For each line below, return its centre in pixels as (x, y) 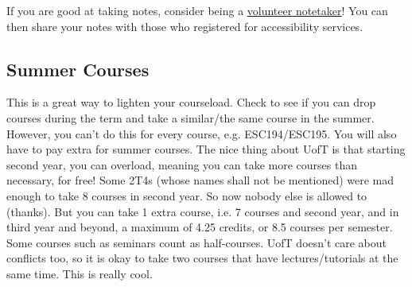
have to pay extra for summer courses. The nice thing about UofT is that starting (206, 149)
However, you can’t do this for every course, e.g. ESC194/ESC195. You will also (202, 133)
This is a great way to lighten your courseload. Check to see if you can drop (191, 102)
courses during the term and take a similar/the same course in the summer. (190, 117)
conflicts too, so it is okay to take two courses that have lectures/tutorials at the (202, 258)
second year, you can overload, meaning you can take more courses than (182, 164)
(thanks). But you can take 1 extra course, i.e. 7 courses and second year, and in (203, 211)
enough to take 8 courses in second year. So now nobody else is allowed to (187, 195)
